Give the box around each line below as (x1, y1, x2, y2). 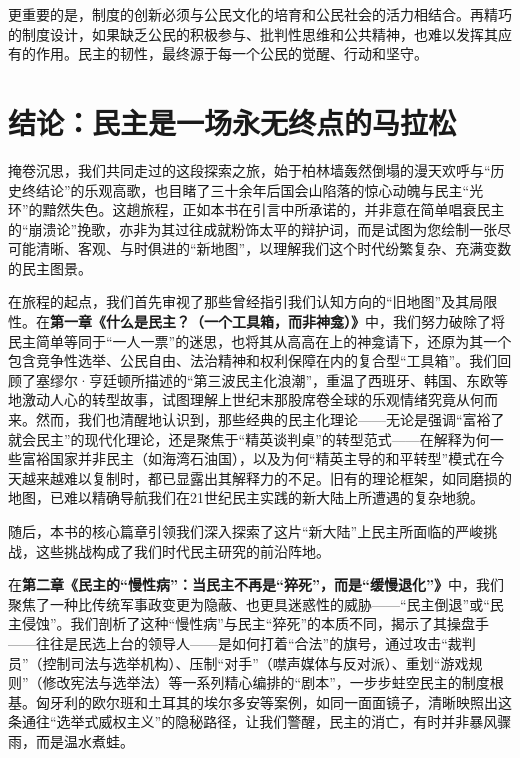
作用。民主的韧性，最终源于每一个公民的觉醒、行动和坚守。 (35, 43, 428, 64)
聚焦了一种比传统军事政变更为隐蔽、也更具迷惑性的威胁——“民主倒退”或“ (8, 593, 490, 614)
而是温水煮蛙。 (35, 730, 134, 751)
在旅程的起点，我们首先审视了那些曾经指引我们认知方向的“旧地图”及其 (8, 291, 470, 312)
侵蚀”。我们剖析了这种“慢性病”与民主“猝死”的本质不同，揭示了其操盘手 (21, 613, 490, 634)
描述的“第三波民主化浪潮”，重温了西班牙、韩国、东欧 (144, 369, 495, 390)
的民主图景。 (8, 257, 92, 278)
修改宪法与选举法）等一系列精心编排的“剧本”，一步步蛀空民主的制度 (42, 672, 490, 693)
